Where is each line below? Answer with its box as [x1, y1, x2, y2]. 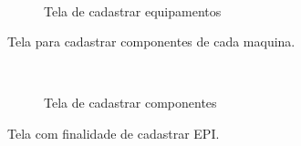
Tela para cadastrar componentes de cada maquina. [7, 32, 296, 51]
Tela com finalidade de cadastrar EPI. [7, 123, 220, 142]
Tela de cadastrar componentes [44, 93, 217, 112]
